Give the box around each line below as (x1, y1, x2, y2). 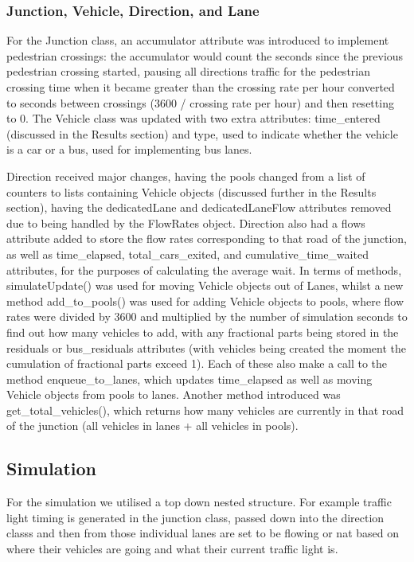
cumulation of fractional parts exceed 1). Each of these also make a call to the (6, 355, 388, 372)
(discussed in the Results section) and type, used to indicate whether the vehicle (6, 125, 398, 142)
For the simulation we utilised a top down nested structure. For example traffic (6, 494, 392, 510)
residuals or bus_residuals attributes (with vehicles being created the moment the (6, 339, 406, 356)
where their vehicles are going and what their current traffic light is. (6, 541, 338, 557)
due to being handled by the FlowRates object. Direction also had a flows (6, 214, 365, 231)
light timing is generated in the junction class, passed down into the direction (6, 509, 385, 525)
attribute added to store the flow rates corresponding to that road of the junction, (6, 230, 407, 247)
